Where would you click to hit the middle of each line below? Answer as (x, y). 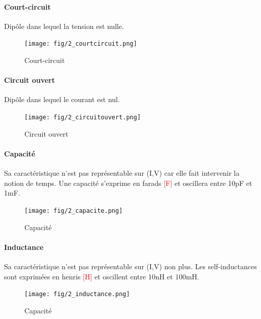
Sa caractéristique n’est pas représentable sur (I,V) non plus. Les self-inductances (130, 266)
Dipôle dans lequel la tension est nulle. (64, 26)
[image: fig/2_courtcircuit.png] (81, 44)
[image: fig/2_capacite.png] (74, 211)
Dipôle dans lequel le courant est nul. (62, 99)
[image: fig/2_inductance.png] (77, 294)
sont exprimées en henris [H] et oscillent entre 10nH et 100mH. (102, 276)
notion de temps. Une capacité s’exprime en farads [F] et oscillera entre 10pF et (128, 183)
